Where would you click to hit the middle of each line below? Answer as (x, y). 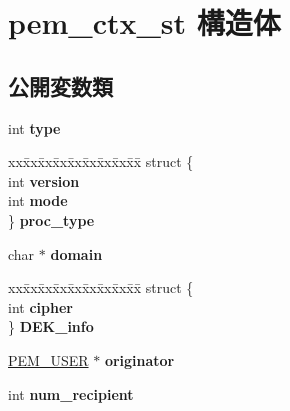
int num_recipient (71, 393)
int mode (38, 200)
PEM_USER (48, 359)
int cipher (40, 306)
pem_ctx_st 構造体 (144, 22)
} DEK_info (51, 326)
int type (34, 127)
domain (76, 253)
